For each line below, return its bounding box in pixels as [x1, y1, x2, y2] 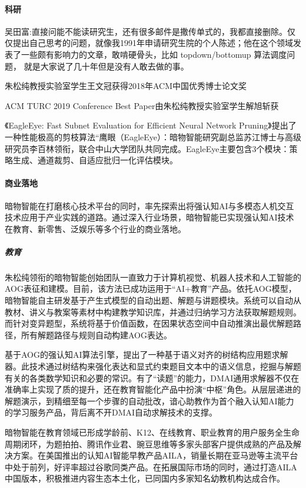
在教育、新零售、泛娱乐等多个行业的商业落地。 [5, 222, 186, 235]
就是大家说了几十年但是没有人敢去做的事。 [24, 60, 189, 72]
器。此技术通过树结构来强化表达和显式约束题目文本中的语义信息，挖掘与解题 [5, 360, 301, 372]
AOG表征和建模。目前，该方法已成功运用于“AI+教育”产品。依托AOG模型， [5, 282, 297, 295]
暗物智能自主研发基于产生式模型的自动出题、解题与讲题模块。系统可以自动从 [5, 294, 301, 306]
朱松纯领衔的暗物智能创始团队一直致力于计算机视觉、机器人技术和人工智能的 [5, 271, 301, 283]
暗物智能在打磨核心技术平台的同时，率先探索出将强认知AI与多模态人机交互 [5, 199, 294, 212]
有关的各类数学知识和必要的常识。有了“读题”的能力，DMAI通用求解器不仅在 [5, 371, 300, 384]
